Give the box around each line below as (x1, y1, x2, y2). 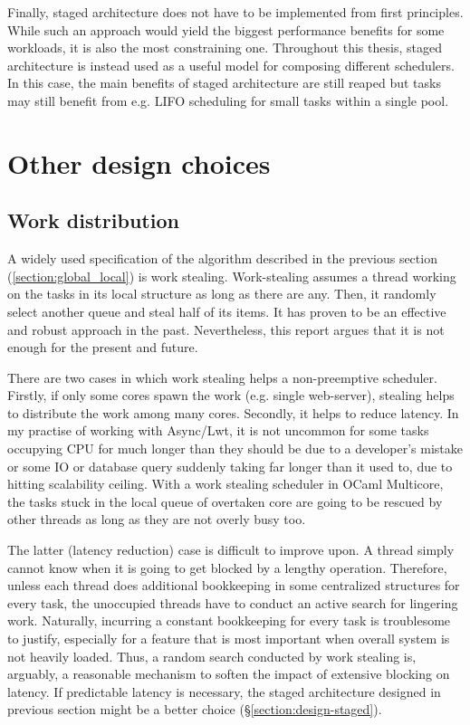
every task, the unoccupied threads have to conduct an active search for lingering (7, 593, 458, 612)
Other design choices (7, 144, 271, 181)
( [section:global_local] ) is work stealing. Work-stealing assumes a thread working (7, 266, 456, 285)
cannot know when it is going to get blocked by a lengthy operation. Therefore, (7, 558, 447, 577)
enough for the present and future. (7, 338, 198, 357)
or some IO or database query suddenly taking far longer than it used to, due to (7, 456, 453, 475)
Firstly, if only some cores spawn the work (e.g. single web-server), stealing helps (7, 386, 455, 405)
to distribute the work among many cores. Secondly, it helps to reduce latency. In (7, 403, 459, 422)
